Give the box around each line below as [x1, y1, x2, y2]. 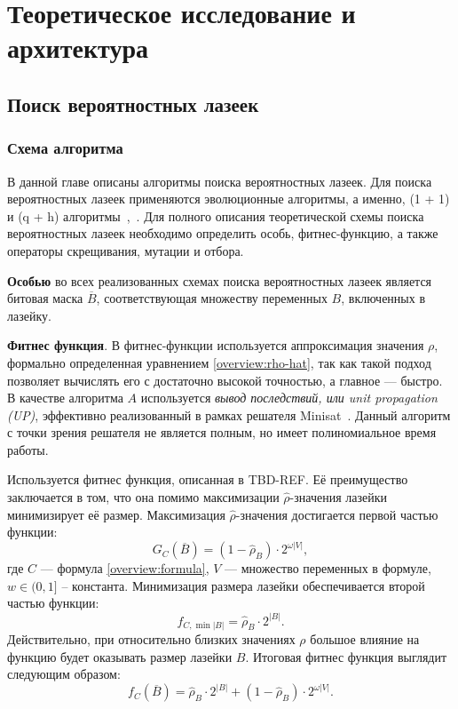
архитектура [7, 29, 148, 66]
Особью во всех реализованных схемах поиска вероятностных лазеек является [7, 271, 432, 290]
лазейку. [7, 306, 51, 324]
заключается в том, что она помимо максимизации [7, 488, 280, 506]
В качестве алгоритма [7, 388, 123, 407]
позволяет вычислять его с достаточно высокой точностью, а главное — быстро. [7, 370, 443, 389]
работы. [7, 440, 49, 458]
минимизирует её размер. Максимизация [7, 505, 225, 523]
